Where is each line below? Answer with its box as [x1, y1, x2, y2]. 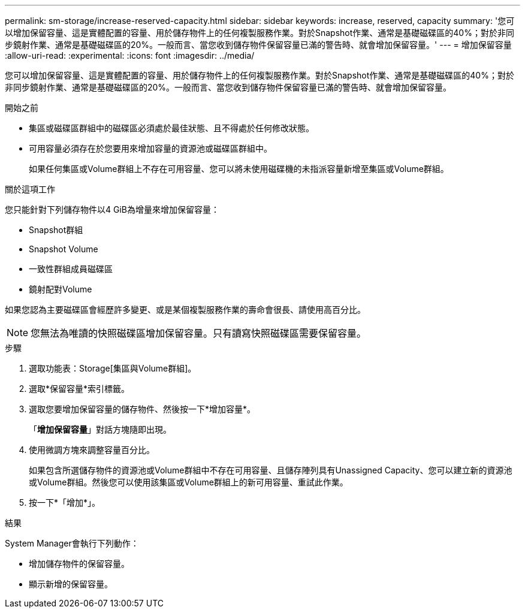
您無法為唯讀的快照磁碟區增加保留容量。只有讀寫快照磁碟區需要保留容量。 [31, 327, 367, 339]
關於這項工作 [5, 184, 55, 194]
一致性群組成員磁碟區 [29, 264, 113, 274]
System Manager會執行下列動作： [5, 538, 139, 548]
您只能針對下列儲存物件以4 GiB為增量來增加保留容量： [5, 204, 219, 215]
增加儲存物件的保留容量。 [29, 558, 129, 569]
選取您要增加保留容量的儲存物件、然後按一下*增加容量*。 [29, 404, 256, 414]
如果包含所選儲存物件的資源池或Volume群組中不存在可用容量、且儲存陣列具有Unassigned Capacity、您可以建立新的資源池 [29, 465, 512, 475]
